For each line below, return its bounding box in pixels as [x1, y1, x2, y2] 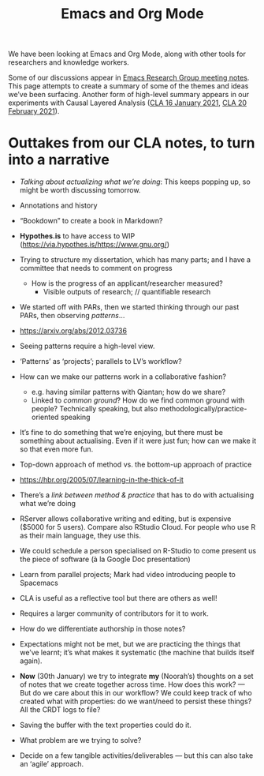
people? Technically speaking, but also [31, 404, 158, 414]
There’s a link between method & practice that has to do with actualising [19, 490, 255, 500]
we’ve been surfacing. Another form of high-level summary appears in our [8, 90, 250, 99]
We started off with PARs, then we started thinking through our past [19, 302, 240, 312]
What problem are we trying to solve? [19, 736, 142, 745]
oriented [31, 412, 59, 422]
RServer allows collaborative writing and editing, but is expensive [19, 514, 232, 523]
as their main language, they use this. [19, 530, 142, 541]
